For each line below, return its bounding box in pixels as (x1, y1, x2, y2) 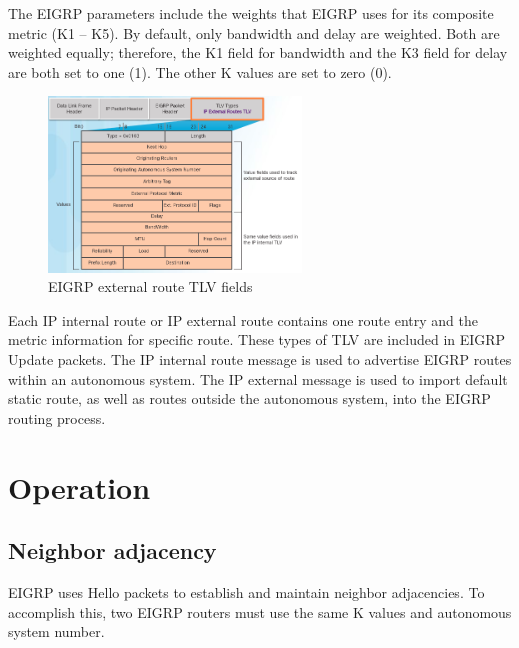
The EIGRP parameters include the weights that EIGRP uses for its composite (8, 3, 494, 23)
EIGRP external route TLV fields (48, 276, 253, 297)
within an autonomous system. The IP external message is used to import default (8, 368, 508, 389)
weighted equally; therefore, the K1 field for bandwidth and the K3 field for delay (8, 42, 508, 63)
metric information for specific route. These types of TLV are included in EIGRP (8, 329, 506, 350)
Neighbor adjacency (8, 535, 217, 566)
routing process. (8, 407, 106, 428)
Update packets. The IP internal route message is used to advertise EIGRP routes (8, 349, 512, 370)
